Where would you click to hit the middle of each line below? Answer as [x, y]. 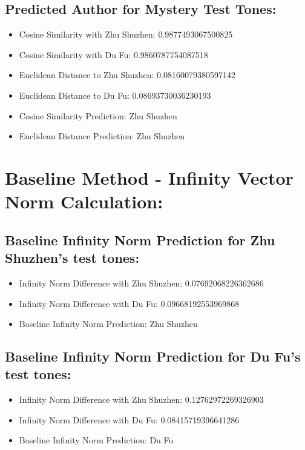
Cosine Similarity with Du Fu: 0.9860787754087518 [113, 54]
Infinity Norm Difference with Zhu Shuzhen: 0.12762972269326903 [141, 399]
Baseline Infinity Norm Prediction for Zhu [140, 240]
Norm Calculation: [84, 201]
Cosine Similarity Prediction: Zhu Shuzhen [98, 115]
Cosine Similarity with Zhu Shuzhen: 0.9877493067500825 [126, 34]
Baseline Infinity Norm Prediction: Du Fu [96, 440]
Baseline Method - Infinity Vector [149, 177]
